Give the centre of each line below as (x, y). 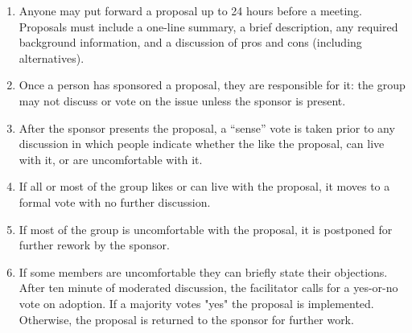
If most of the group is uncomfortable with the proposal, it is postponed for (206, 229)
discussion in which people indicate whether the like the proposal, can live (202, 144)
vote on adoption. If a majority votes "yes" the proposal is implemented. (196, 303)
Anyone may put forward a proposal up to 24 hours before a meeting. (190, 10)
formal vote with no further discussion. (115, 201)
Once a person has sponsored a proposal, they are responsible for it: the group (212, 85)
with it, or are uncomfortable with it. (111, 159)
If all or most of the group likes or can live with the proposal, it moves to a (204, 186)
